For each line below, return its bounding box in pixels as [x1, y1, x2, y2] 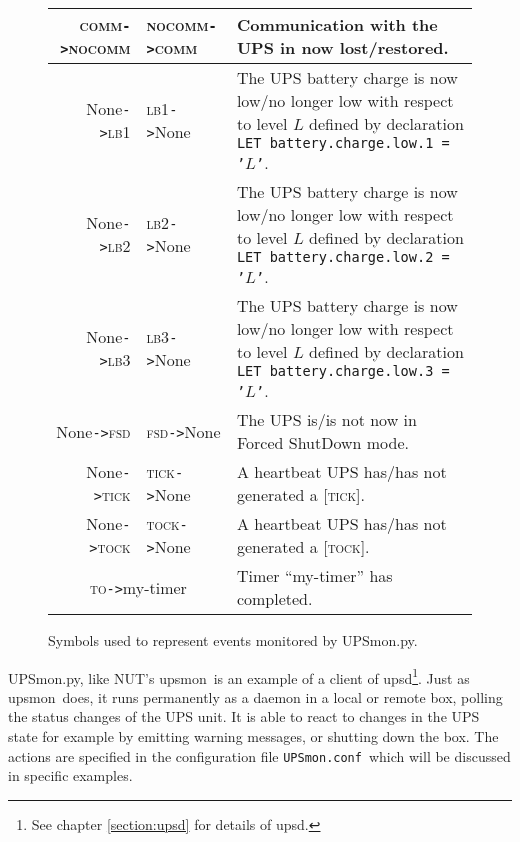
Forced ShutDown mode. [236, 431, 409, 454]
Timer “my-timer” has [236, 564, 393, 587]
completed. [236, 587, 313, 610]
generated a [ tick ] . [236, 483, 365, 506]
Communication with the [236, 13, 438, 36]
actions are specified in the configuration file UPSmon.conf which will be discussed [8, 745, 511, 766]
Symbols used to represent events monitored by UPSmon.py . [48, 630, 418, 650]
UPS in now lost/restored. [236, 36, 449, 59]
